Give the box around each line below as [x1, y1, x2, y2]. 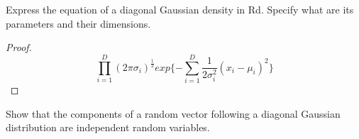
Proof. [6, 40, 32, 55]
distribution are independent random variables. [6, 120, 210, 135]
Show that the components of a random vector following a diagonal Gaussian [6, 106, 341, 121]
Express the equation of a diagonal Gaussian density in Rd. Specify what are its [6, 2, 354, 16]
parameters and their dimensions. [6, 16, 151, 30]
